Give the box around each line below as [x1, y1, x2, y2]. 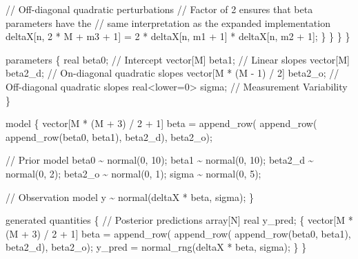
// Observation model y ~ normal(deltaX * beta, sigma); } [6, 189, 254, 204]
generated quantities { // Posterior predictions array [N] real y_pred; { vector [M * [6, 213, 353, 227]
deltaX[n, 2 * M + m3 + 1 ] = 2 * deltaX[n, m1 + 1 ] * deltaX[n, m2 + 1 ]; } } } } [6, 29, 350, 44]
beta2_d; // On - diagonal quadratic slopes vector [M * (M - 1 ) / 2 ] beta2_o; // [6, 66, 339, 80]
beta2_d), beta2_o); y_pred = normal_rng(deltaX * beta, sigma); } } [6, 240, 307, 254]
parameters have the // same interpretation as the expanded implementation [6, 15, 330, 30]
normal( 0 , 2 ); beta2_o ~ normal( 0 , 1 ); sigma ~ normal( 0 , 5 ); [6, 166, 261, 180]
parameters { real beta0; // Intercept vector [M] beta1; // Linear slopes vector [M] [6, 52, 350, 66]
